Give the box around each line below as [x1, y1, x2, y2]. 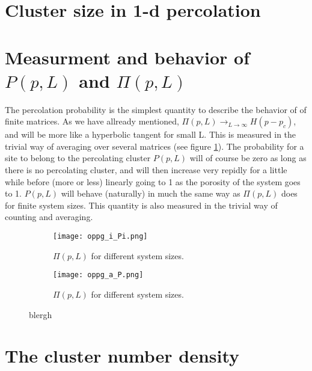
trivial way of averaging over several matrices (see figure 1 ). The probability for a [5, 140, 304, 152]
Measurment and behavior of [5, 44, 249, 69]
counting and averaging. [5, 210, 93, 223]
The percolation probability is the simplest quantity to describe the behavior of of [5, 103, 307, 115]
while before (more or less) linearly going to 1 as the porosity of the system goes [5, 175, 301, 188]
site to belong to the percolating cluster [5, 152, 151, 164]
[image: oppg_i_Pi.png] [53, 232, 148, 241]
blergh [29, 308, 52, 320]
